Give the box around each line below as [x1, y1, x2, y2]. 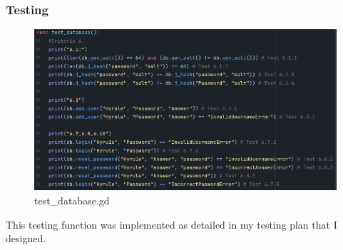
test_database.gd [34, 193, 110, 208]
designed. [6, 231, 46, 246]
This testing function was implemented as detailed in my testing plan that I [6, 217, 337, 231]
